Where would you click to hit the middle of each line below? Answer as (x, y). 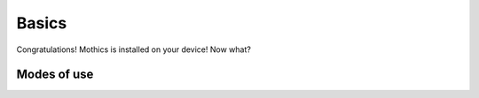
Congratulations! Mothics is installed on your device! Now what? (134, 49)
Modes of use (55, 75)
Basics (42, 23)
